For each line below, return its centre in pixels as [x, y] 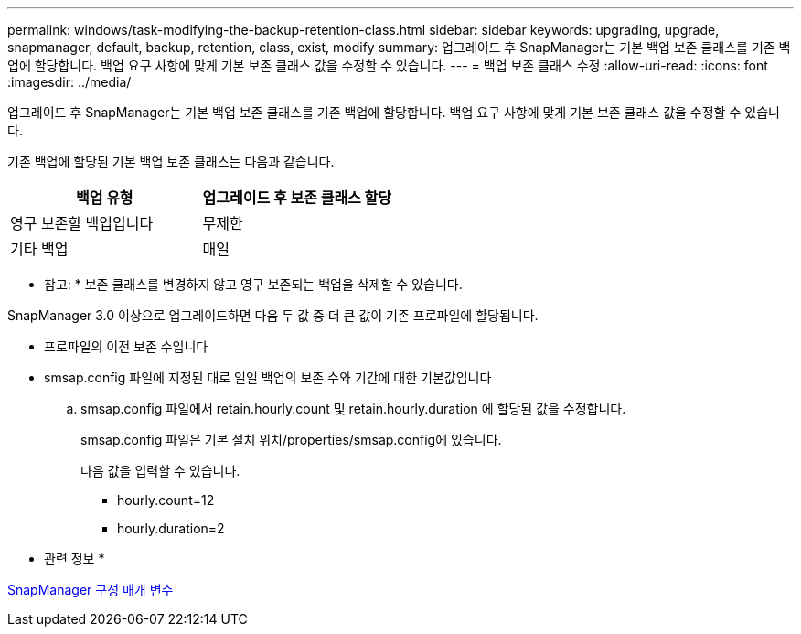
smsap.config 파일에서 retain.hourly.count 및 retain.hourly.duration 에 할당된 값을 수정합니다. [353, 408]
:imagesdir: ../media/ [69, 82]
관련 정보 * [75, 559]
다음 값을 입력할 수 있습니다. [160, 471]
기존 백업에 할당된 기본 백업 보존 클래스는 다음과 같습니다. [171, 161]
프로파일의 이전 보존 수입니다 [126, 346]
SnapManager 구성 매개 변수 [91, 590]
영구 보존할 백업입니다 [82, 223]
